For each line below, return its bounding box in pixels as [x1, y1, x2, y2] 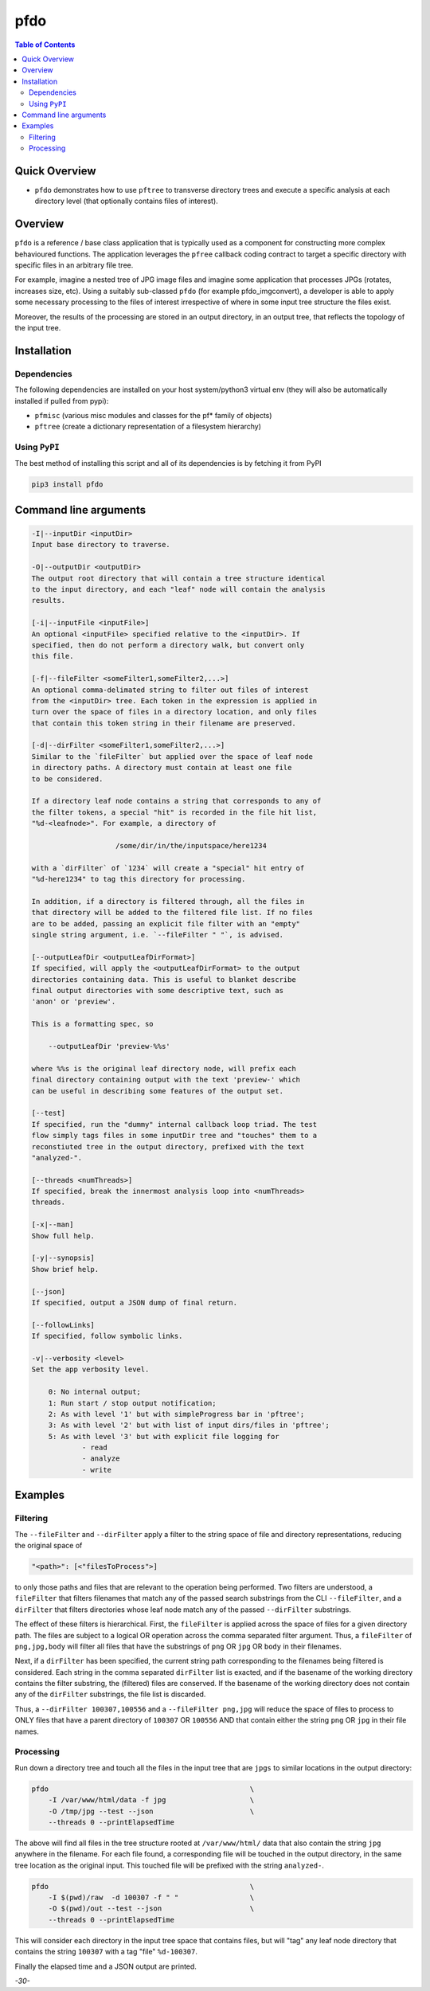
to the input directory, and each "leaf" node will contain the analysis [31, 585, 326, 593]
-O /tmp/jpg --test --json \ [48, 1806, 255, 1816]
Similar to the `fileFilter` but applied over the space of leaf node [31, 752, 314, 761]
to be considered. [31, 774, 104, 784]
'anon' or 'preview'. [31, 997, 116, 1007]
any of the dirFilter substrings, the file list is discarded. [14, 1689, 206, 1700]
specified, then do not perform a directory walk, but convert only [31, 640, 305, 649]
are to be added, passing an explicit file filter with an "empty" [31, 919, 301, 928]
